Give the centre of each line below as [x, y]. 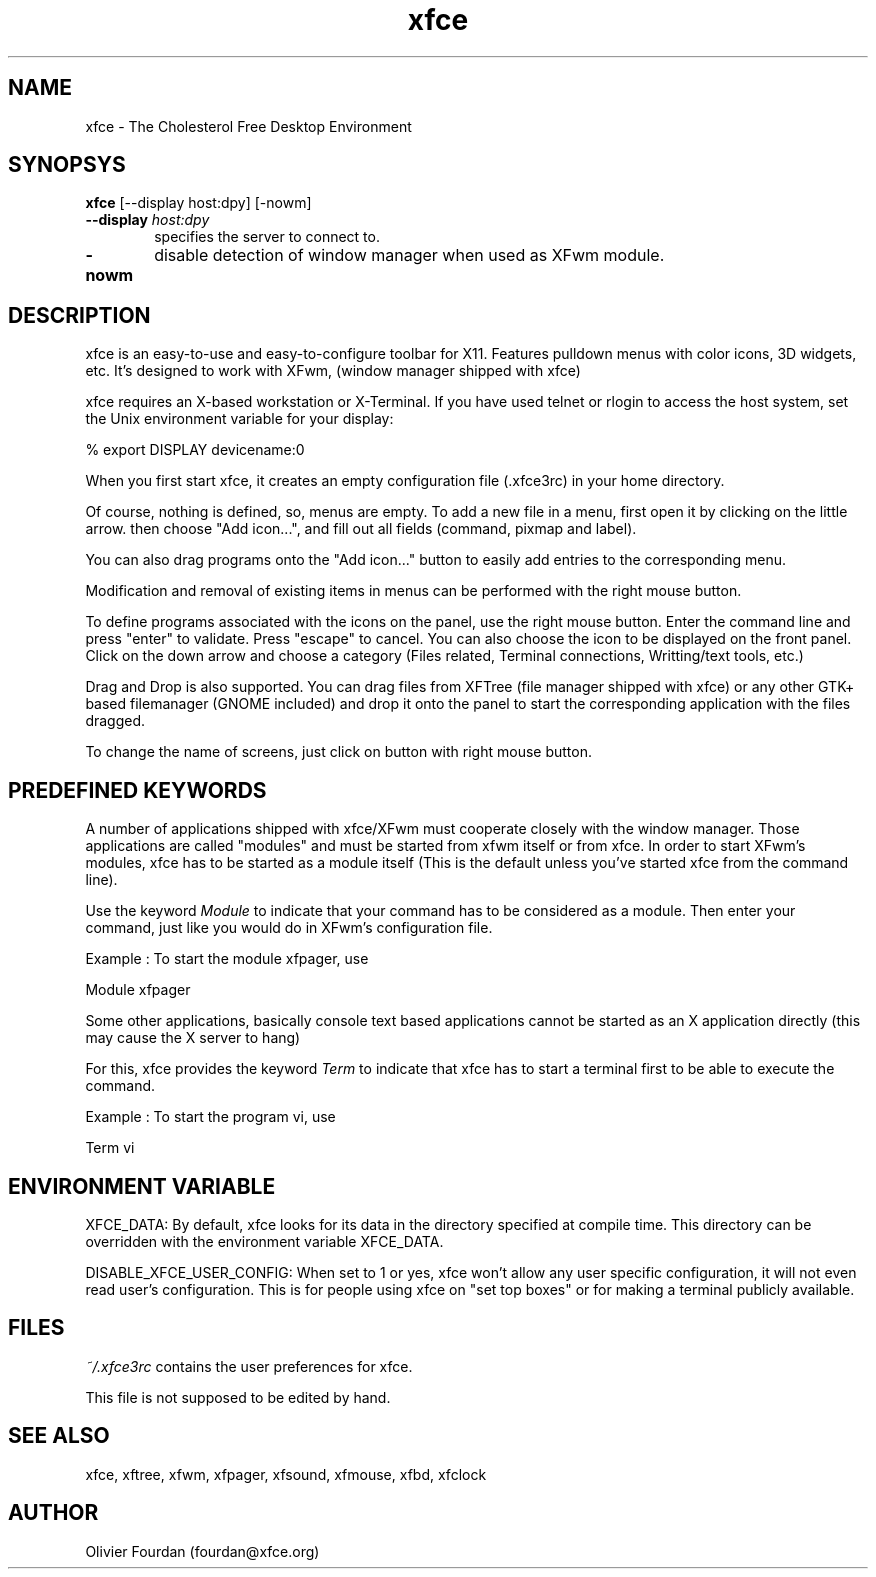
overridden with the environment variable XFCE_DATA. [264, 1241]
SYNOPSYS [67, 165]
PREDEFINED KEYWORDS [137, 790]
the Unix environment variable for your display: [239, 419]
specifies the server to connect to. [267, 237]
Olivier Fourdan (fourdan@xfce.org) [202, 1551]
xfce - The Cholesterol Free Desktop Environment [248, 126]
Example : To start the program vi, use [210, 1117]
